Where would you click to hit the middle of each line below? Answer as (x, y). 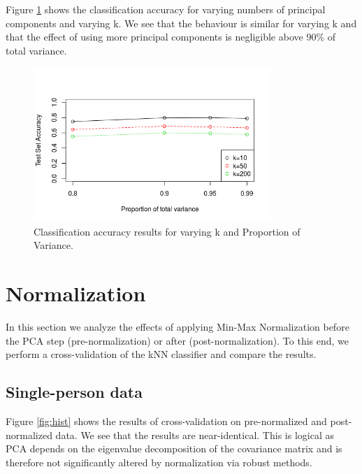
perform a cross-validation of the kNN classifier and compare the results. (161, 354)
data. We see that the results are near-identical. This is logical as (195, 434)
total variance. (36, 50)
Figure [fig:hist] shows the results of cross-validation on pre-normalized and (166, 421)
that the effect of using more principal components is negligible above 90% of (171, 37)
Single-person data (74, 392)
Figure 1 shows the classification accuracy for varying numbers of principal (166, 9)
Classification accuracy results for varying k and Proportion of (167, 231)
